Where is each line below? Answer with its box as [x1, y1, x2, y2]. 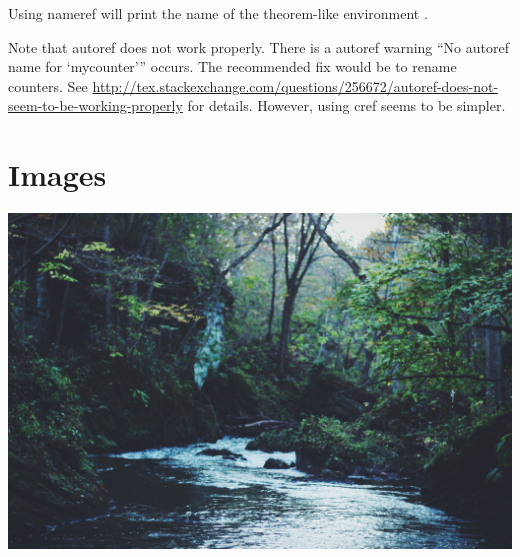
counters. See [8, 75, 88, 96]
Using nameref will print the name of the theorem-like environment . [8, 3, 428, 23]
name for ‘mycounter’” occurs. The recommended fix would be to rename [8, 56, 457, 77]
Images [8, 154, 107, 195]
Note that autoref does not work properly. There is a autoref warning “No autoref [8, 36, 509, 57]
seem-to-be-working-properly [8, 95, 183, 116]
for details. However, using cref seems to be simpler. [187, 95, 506, 116]
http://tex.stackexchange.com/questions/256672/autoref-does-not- [92, 75, 499, 96]
